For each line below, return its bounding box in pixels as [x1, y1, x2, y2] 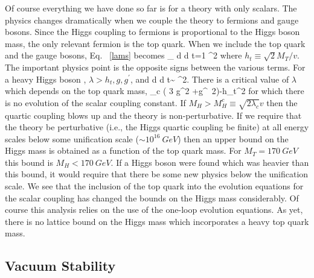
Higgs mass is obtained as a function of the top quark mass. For [5, 144, 242, 157]
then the [266, 96, 298, 109]
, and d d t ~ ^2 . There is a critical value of [130, 72, 289, 85]
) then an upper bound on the [178, 132, 289, 145]
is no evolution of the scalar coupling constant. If [5, 96, 186, 109]
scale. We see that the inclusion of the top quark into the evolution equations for [5, 180, 304, 192]
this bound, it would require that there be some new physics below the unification [5, 168, 309, 180]
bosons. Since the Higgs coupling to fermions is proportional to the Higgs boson [5, 25, 300, 38]
